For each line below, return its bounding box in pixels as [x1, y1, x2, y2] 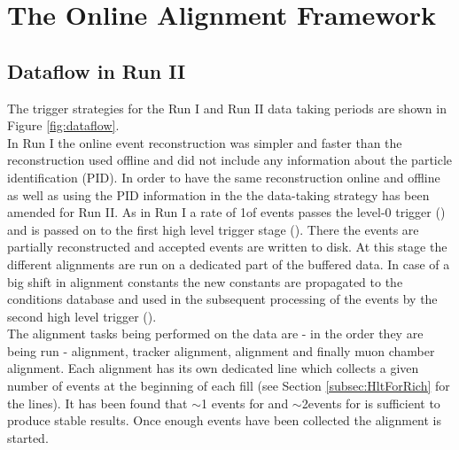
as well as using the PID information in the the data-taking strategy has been [7, 185, 430, 204]
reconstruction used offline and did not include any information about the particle [7, 151, 453, 169]
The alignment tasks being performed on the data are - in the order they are [7, 324, 424, 343]
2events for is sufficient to [301, 393, 440, 412]
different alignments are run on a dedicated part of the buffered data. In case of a [7, 254, 450, 273]
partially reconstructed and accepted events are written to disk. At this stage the [7, 237, 447, 256]
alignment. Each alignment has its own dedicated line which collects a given [7, 359, 419, 377]
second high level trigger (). [7, 306, 157, 325]
